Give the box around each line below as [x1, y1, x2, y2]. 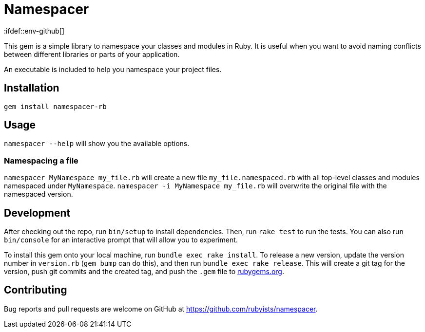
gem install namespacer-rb [4, 102, 107, 111]
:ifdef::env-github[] [4, 26, 65, 35]
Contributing [4, 284, 67, 296]
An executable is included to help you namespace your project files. [4, 65, 222, 74]
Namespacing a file [4, 155, 78, 166]
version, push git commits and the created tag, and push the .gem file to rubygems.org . [4, 267, 284, 276]
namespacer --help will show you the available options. [4, 139, 190, 148]
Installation [4, 82, 59, 94]
